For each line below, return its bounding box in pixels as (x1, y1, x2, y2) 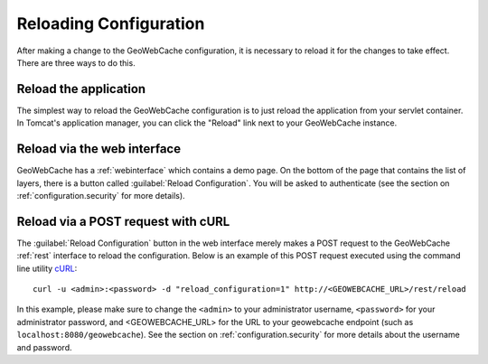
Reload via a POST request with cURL (16, 213, 230, 229)
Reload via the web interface (16, 141, 181, 157)
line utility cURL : (16, 263, 78, 274)
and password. (16, 341, 72, 352)
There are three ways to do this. (16, 57, 136, 68)
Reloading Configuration (16, 14, 205, 33)
